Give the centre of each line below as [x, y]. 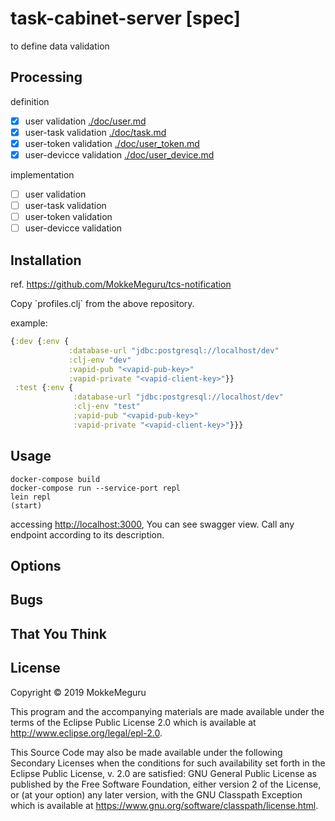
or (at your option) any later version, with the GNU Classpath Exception [156, 794]
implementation [42, 175]
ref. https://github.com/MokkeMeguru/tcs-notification [121, 284]
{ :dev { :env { [40, 342]
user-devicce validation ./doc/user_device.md [119, 154]
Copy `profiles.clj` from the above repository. [102, 304]
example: [29, 323]
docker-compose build [55, 479]
